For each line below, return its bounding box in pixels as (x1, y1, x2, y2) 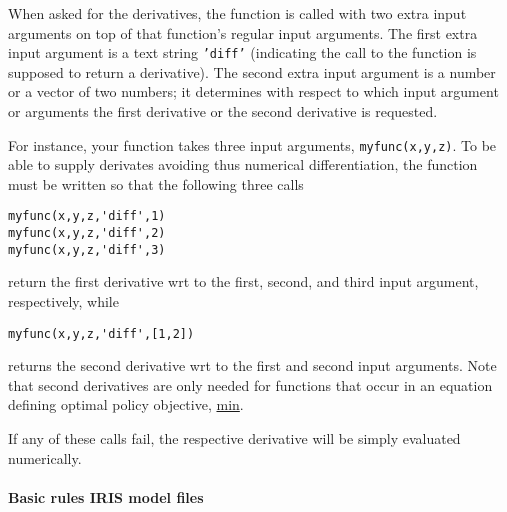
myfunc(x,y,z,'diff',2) (8, 226, 166, 241)
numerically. (8, 447, 82, 468)
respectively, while (8, 291, 119, 312)
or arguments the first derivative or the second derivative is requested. (8, 101, 438, 122)
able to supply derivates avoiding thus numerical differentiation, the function (8, 154, 478, 175)
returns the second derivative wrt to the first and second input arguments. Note (8, 355, 497, 376)
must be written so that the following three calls (8, 173, 304, 194)
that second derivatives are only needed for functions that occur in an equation (8, 374, 493, 395)
